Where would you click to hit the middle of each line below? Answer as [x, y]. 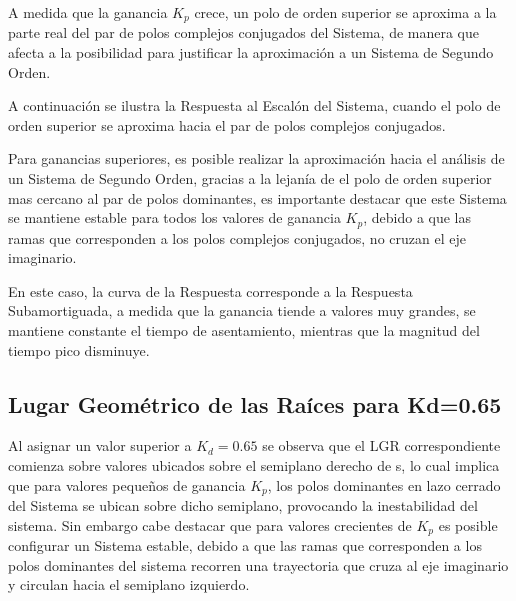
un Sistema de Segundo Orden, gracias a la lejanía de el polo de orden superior [250, 178]
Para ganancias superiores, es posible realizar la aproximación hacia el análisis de [256, 158]
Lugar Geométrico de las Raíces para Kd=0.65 [255, 403]
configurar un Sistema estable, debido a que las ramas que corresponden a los [245, 545]
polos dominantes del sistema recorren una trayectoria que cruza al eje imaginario [258, 564]
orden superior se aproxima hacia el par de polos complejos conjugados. [227, 124]
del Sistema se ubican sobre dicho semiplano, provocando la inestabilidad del [243, 505]
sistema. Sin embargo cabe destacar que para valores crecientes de [210, 524]
